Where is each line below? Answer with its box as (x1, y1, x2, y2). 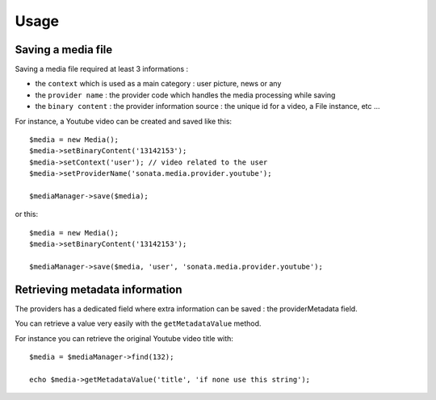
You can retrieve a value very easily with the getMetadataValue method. (15, 319, 262, 328)
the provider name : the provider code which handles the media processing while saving (35, 90, 336, 100)
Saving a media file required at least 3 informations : (15, 65, 189, 74)
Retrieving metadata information (15, 282, 182, 296)
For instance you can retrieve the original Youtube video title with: (15, 333, 234, 343)
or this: (15, 210, 39, 219)
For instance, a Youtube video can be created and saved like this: (15, 116, 233, 126)
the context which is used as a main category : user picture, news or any (35, 79, 282, 89)
